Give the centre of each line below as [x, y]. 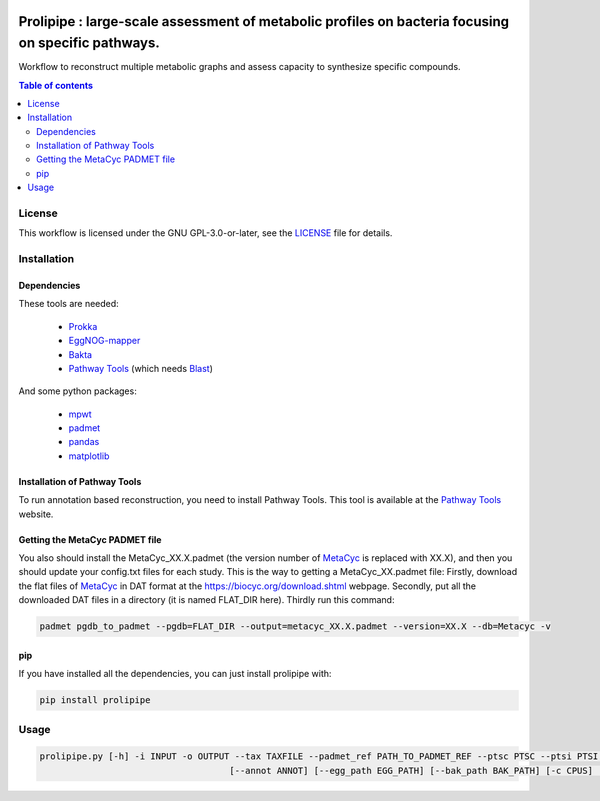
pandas [84, 442]
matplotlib [89, 456]
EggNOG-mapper [104, 341]
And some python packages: [77, 391]
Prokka [83, 326]
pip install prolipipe [95, 700]
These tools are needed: [68, 304]
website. [36, 514]
